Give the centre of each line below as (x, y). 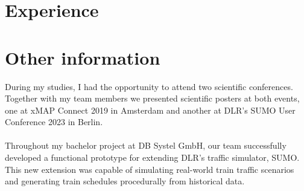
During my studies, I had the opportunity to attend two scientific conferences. (149, 86)
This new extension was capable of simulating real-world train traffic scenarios (150, 169)
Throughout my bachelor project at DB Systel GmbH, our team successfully (146, 145)
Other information (83, 57)
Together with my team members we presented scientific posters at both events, (152, 98)
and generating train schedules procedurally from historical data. (125, 181)
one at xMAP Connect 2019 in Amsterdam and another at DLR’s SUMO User (150, 110)
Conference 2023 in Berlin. (54, 122)
